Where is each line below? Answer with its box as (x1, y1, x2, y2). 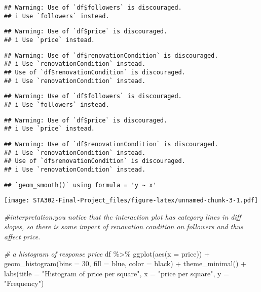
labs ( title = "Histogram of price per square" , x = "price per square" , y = (4, 268, 229, 278)
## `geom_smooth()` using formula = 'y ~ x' (4, 181, 157, 189)
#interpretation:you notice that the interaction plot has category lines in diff (4, 211, 241, 222)
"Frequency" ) (4, 278, 44, 288)
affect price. (4, 231, 41, 241)
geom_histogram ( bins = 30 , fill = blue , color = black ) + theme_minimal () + (4, 258, 246, 269)
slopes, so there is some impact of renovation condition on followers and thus (4, 221, 243, 232)
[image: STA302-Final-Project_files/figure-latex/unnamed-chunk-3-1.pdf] (4, 197, 258, 204)
